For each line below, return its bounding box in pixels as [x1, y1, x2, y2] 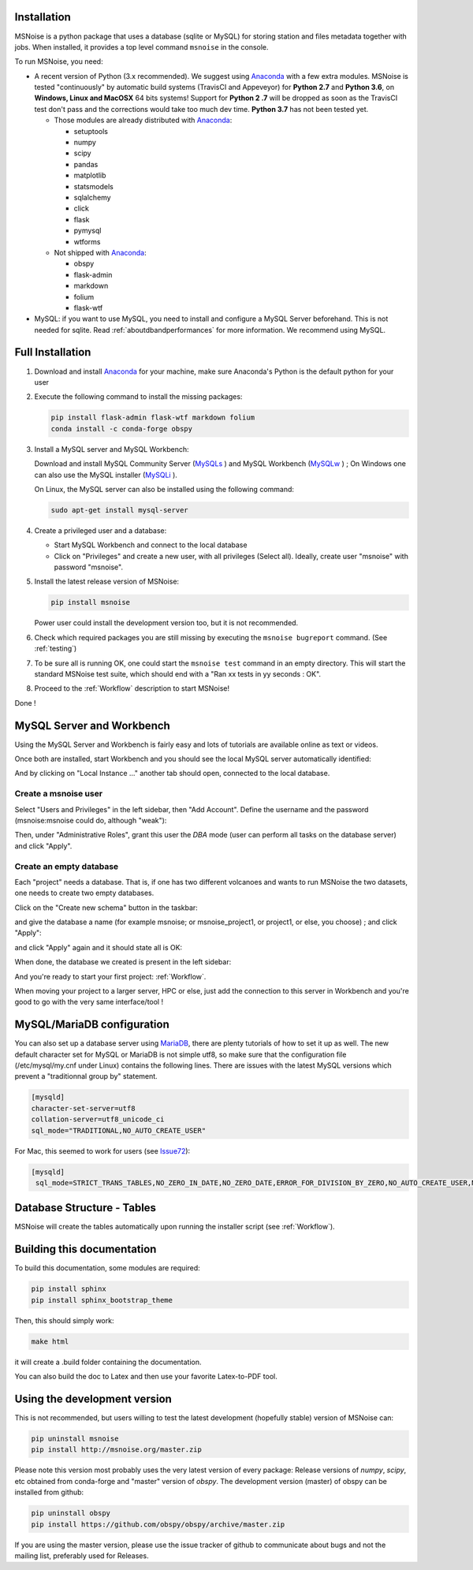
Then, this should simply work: [14, 1315, 114, 1325]
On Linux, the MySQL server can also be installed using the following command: [34, 484, 295, 494]
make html [31, 1337, 69, 1346]
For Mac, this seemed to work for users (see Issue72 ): [14, 1146, 191, 1155]
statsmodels [73, 181, 114, 191]
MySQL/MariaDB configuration [14, 1018, 169, 1031]
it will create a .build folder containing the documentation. [14, 1357, 202, 1367]
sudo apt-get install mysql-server [50, 505, 188, 514]
